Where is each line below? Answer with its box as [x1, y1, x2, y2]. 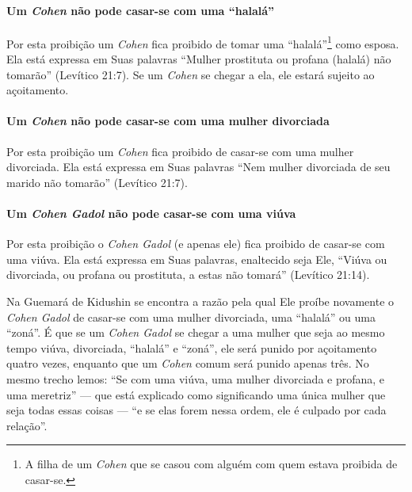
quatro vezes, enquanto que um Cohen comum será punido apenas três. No [6, 355, 369, 372]
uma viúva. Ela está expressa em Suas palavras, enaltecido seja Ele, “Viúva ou [6, 250, 387, 267]
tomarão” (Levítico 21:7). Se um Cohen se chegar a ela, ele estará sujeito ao [6, 66, 375, 82]
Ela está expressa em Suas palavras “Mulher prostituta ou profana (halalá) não [6, 51, 391, 67]
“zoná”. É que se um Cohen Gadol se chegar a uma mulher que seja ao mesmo [6, 324, 385, 341]
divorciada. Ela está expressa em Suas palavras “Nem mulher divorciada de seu [6, 158, 391, 175]
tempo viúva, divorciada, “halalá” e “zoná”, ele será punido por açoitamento [6, 339, 377, 356]
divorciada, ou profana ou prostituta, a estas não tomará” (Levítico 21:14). [6, 266, 370, 283]
